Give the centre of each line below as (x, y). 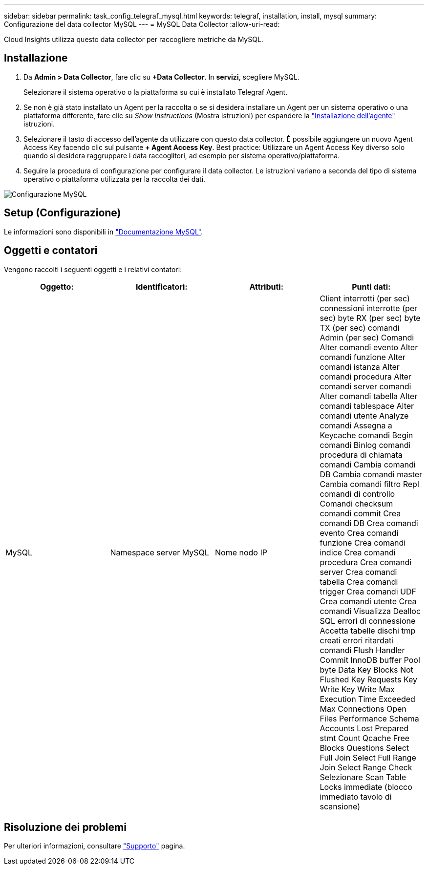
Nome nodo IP (241, 552)
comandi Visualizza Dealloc (370, 611)
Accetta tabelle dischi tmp (368, 630)
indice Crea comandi (358, 552)
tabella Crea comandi (359, 582)
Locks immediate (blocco (366, 787)
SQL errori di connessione (368, 621)
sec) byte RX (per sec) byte (370, 318)
